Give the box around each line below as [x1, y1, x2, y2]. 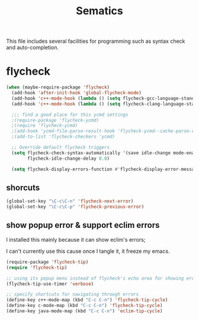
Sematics [76, 4, 123, 18]
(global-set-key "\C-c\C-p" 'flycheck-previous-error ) [6, 204, 145, 210]
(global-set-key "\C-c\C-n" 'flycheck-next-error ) [6, 198, 134, 204]
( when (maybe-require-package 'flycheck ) [6, 84, 110, 90]
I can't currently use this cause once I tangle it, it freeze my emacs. [6, 248, 170, 255]
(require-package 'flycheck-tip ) [6, 259, 89, 265]
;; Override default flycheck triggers [11, 144, 110, 150]
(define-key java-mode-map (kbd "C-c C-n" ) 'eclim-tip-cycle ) [6, 308, 163, 314]
